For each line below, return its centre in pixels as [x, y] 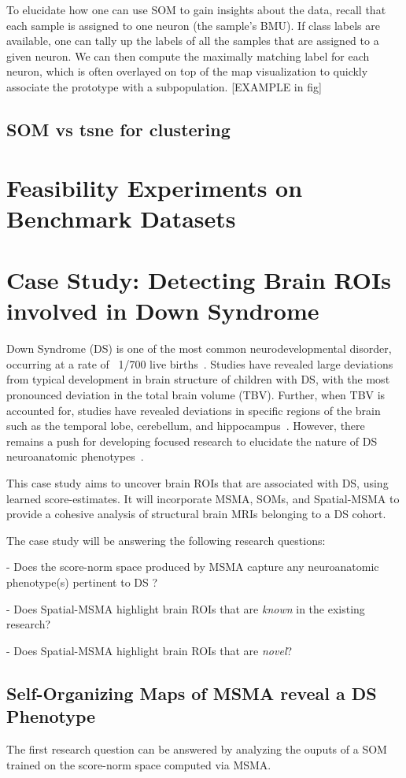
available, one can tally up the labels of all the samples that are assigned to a [193, 41]
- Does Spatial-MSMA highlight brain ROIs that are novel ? [149, 650]
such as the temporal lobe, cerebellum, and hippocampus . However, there [186, 426]
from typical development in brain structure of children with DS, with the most [198, 379]
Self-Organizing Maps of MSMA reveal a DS [192, 693]
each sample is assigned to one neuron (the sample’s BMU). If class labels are [193, 25]
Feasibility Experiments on [155, 187]
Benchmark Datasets [121, 218]
